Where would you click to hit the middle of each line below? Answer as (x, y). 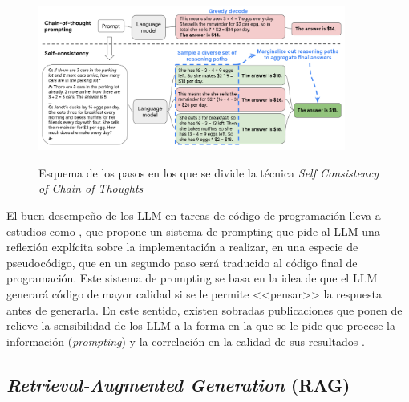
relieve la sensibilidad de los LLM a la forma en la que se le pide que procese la (201, 325)
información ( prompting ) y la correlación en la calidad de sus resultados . (186, 341)
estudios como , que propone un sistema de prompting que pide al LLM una (193, 231)
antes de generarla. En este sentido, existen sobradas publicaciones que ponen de (204, 309)
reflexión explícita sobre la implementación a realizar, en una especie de (182, 247)
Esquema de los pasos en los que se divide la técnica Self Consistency (209, 172)
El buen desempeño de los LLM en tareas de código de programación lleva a (194, 215)
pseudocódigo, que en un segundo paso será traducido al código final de (182, 262)
